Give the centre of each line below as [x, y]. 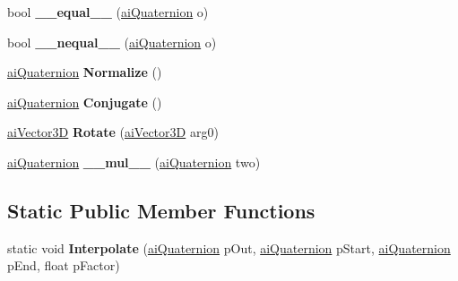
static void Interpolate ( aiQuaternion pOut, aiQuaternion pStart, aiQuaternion [229, 247]
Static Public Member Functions [161, 210]
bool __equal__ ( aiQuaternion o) [108, 12]
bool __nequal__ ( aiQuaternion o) [112, 42]
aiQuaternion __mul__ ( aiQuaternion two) [134, 162]
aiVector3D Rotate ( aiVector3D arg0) [113, 132]
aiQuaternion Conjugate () [85, 102]
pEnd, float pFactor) [64, 265]
